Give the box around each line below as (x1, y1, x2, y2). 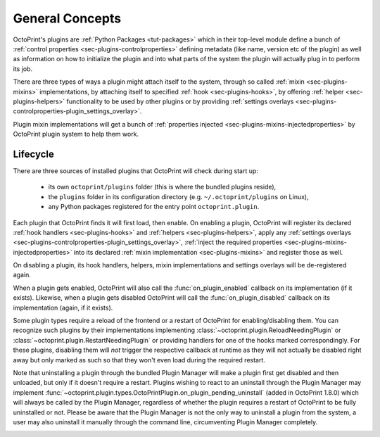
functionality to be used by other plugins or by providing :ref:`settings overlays (66, 97, 294, 106)
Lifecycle (13, 148, 54, 160)
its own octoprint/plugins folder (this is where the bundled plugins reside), (48, 183, 277, 191)
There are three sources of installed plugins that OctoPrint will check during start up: (13, 166, 258, 175)
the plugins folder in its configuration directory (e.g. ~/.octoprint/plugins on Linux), (48, 192, 309, 201)
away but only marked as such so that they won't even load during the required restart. (13, 355, 265, 364)
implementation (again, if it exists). (13, 303, 113, 312)
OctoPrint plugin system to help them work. (13, 130, 139, 139)
